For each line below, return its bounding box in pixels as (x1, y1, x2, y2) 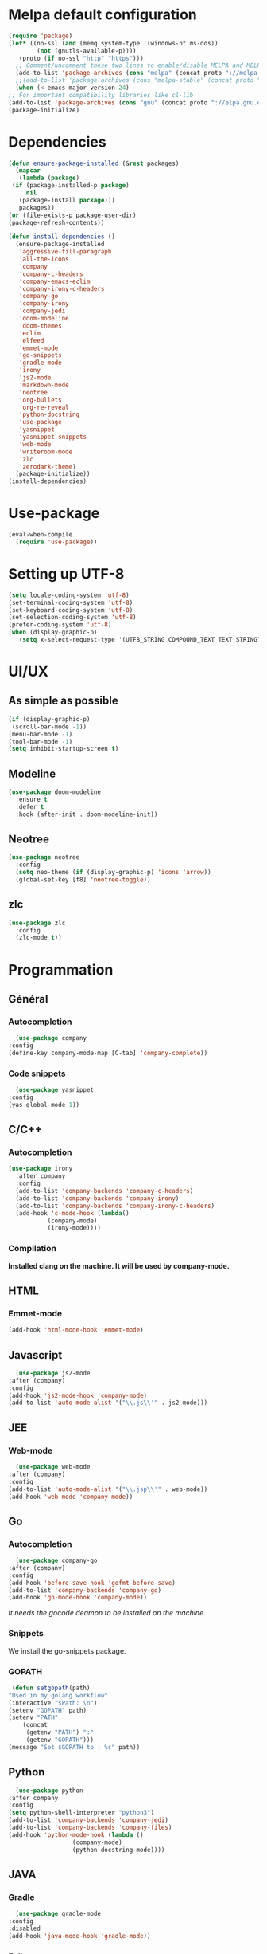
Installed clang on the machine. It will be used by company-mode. (8, 1261, 230, 1270)
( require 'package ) (8, 32, 73, 40)
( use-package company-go (15, 1556, 98, 1565)
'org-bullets (18, 396, 62, 404)
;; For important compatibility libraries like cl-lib (8, 91, 194, 99)
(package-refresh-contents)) (8, 218, 105, 226)
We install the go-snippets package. (8, 1646, 126, 1655)
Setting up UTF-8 (8, 565, 125, 583)
